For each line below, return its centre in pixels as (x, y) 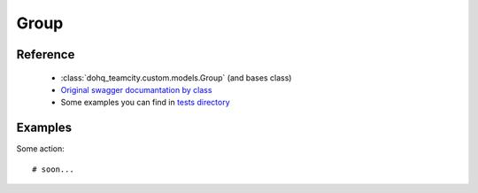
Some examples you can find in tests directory (145, 103)
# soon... (53, 169)
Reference (46, 54)
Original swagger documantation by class (136, 89)
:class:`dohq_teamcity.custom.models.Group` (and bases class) (176, 77)
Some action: (41, 149)
